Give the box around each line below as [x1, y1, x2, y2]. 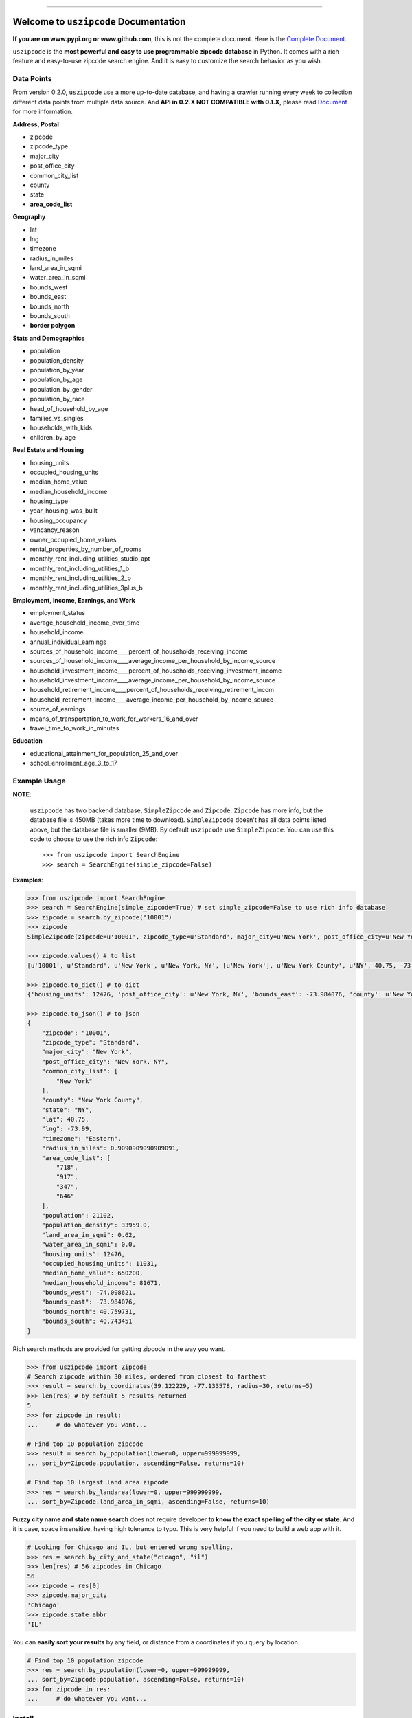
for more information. [12, 107, 73, 116]
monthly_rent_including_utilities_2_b [30, 574, 132, 582]
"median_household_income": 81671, [41, 1279, 161, 1286]
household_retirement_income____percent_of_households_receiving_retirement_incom [30, 686, 275, 694]
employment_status [30, 609, 86, 617]
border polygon [30, 322, 76, 330]
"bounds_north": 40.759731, [41, 1308, 137, 1315]
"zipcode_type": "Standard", [41, 1038, 140, 1046]
